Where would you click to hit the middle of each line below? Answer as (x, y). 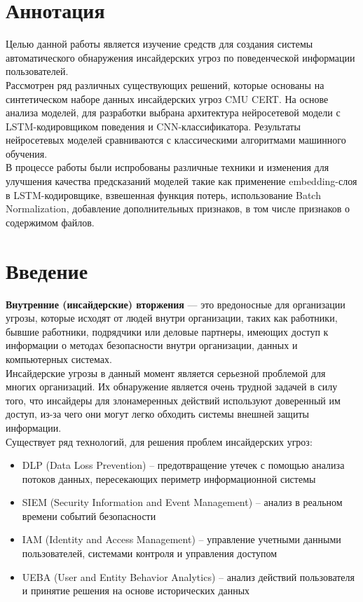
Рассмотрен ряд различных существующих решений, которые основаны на (165, 84)
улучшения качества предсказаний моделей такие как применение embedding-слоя (181, 181)
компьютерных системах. (59, 358)
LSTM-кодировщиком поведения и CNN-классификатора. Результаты (153, 126)
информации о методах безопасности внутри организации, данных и (152, 345)
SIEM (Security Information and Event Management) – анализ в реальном (182, 502)
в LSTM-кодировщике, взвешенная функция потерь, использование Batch (163, 194)
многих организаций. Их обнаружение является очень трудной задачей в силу (172, 386)
